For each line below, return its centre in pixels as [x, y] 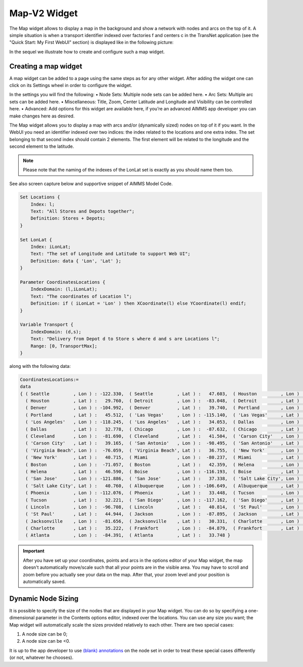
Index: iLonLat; [50, 247]
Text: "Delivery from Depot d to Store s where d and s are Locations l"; [125, 339]
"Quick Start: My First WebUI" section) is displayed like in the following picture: [91, 43]
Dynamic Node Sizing [44, 598]
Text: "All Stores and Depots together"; [83, 212]
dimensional [22, 618]
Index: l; [43, 204]
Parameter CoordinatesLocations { [63, 282]
